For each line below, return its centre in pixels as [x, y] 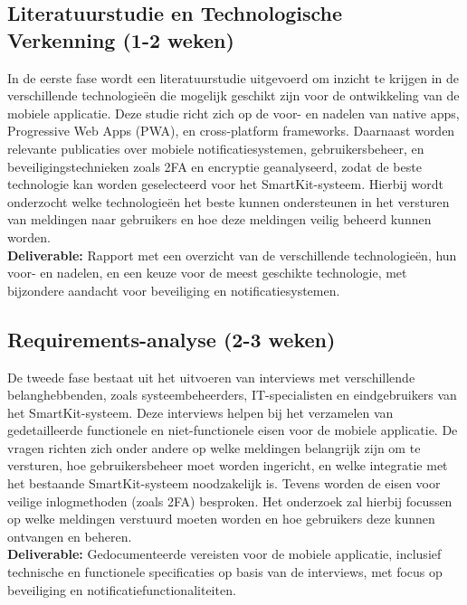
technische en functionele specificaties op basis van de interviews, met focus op [225, 572]
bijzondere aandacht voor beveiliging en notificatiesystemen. [174, 290]
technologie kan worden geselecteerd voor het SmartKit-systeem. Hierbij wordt [225, 184]
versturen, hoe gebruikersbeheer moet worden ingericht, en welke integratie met [228, 465]
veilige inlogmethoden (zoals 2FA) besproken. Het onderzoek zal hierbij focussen [230, 501]
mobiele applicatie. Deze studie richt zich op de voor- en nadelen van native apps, [233, 113]
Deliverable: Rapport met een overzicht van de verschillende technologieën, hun [232, 255]
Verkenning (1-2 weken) [121, 39]
